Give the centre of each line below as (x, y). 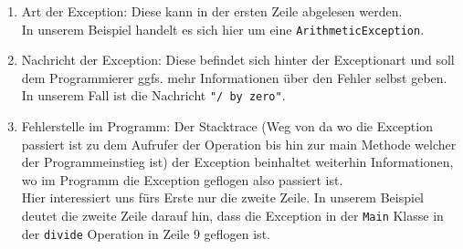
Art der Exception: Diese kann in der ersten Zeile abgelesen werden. (212, 11)
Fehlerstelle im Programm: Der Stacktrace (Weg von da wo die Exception (227, 126)
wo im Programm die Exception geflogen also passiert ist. (182, 179)
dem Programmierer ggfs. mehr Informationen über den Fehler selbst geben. (234, 77)
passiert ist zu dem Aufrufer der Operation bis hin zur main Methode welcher (239, 144)
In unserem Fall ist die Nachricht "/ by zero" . (153, 95)
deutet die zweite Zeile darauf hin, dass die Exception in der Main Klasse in (232, 216)
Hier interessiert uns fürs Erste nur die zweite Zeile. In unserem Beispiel (222, 197)
